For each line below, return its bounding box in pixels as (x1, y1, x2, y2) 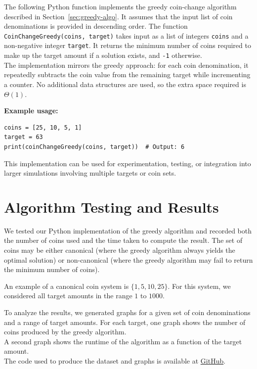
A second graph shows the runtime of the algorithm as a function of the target (4, 336, 242, 346)
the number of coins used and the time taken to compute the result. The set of (4, 235, 243, 245)
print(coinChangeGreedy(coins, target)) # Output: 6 (4, 143, 185, 150)
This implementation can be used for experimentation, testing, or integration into (4, 158, 251, 168)
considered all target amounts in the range (4, 290, 132, 301)
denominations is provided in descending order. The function (4, 21, 188, 31)
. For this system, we (168, 280, 231, 291)
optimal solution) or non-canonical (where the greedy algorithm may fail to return (4, 254, 253, 265)
